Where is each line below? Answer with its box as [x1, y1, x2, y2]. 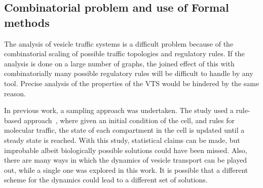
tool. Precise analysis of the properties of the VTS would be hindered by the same [4, 78, 259, 88]
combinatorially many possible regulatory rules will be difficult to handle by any [4, 68, 253, 79]
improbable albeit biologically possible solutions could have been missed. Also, [4, 144, 247, 155]
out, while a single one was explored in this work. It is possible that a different [4, 164, 248, 175]
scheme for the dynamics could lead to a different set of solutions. [4, 174, 208, 185]
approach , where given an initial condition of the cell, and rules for [23, 115, 235, 125]
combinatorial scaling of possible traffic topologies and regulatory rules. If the [4, 48, 245, 59]
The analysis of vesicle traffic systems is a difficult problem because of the [4, 38, 234, 49]
